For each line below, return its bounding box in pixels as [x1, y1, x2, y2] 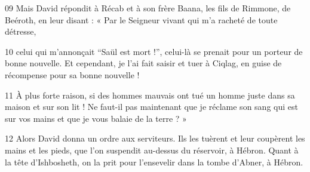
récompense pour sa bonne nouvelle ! [5, 68, 140, 81]
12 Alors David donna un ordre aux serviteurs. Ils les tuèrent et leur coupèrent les [5, 132, 305, 145]
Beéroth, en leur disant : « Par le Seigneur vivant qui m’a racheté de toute [5, 13, 278, 26]
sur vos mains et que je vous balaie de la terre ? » [5, 112, 187, 124]
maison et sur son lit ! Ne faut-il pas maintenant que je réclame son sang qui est [5, 100, 298, 113]
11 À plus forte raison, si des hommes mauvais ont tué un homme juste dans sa [5, 88, 295, 101]
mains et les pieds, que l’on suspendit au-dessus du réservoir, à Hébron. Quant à [5, 143, 299, 156]
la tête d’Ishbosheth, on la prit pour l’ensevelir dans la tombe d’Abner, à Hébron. [5, 155, 303, 168]
